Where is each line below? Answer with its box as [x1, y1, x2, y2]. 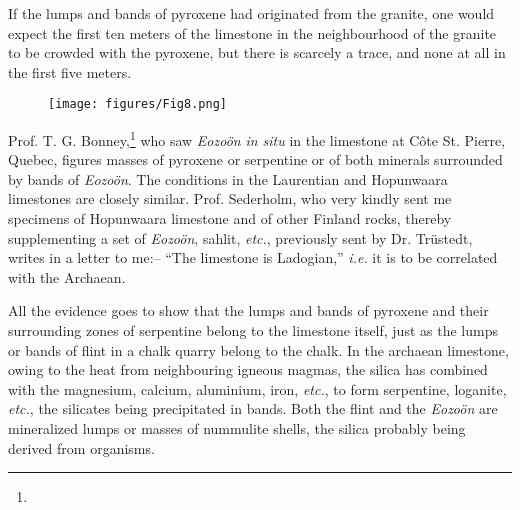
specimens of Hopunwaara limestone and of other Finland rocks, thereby [8, 208, 452, 229]
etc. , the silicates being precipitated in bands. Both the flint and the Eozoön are [8, 398, 498, 419]
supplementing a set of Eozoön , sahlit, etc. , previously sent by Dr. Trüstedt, [8, 227, 473, 248]
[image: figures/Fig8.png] [48, 97, 227, 112]
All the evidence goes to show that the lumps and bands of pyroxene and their [8, 300, 489, 321]
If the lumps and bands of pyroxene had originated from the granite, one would [8, 3, 495, 23]
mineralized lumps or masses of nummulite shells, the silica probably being [8, 418, 466, 438]
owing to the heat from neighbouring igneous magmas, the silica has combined [8, 359, 488, 380]
